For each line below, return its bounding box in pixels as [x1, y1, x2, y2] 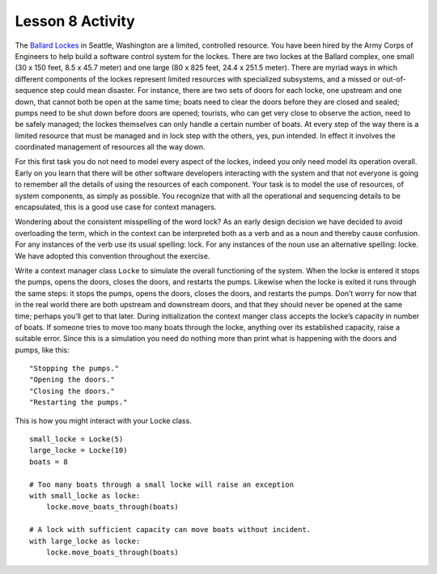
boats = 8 [29, 457, 68, 466]
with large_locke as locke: [29, 536, 141, 546]
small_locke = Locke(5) [29, 435, 124, 444]
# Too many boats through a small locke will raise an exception [29, 479, 295, 489]
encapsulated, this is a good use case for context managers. [15, 202, 217, 212]
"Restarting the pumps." [29, 398, 128, 407]
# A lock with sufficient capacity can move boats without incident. [29, 525, 312, 534]
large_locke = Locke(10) [29, 445, 128, 455]
